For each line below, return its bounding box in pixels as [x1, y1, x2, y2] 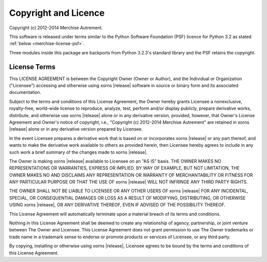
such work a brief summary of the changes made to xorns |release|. [9, 149, 148, 155]
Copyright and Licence [9, 7, 105, 18]
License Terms [9, 62, 56, 71]
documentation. [9, 89, 42, 95]
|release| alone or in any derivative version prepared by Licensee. [9, 126, 143, 132]
